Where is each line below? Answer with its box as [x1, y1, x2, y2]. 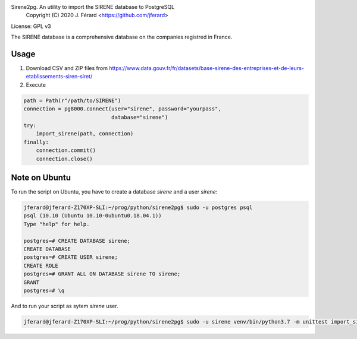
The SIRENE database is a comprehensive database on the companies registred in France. [11, 33, 233, 41]
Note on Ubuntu [11, 172, 71, 182]
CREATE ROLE [23, 262, 59, 269]
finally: [23, 138, 49, 145]
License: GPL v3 [11, 23, 52, 30]
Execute [26, 81, 46, 88]
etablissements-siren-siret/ [26, 73, 93, 80]
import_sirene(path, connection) [36, 131, 134, 137]
